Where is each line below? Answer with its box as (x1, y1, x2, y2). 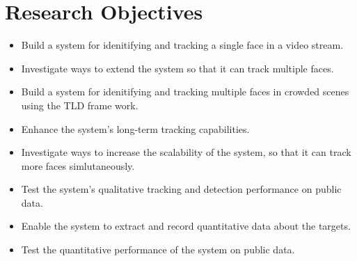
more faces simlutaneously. (21, 158, 135, 173)
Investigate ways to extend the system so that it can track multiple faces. (21, 61, 334, 75)
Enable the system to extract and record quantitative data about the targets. (21, 219, 351, 233)
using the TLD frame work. (21, 97, 138, 112)
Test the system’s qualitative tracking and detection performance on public (21, 182, 342, 196)
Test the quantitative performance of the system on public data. (21, 242, 295, 257)
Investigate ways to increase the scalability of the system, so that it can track (21, 145, 351, 159)
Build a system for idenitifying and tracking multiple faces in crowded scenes (21, 84, 349, 99)
